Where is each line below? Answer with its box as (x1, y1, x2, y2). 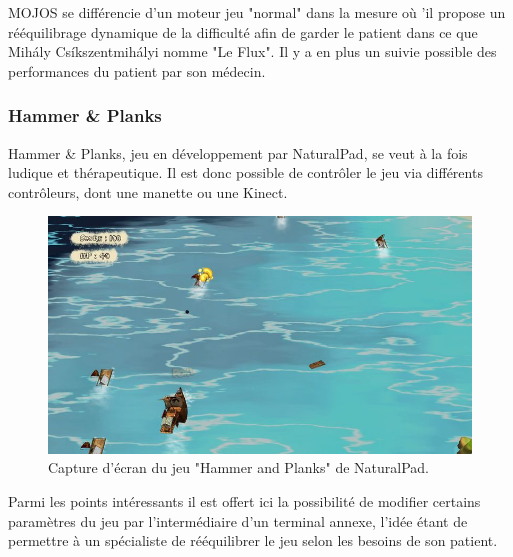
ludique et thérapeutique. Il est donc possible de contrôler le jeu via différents (8, 162, 483, 183)
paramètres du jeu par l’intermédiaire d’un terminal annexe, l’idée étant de (8, 510, 468, 531)
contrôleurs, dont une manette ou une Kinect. (8, 181, 288, 202)
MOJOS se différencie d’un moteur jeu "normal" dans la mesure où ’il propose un (8, 2, 506, 22)
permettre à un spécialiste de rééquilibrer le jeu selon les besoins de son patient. (8, 530, 498, 551)
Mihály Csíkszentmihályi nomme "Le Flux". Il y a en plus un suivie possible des (8, 41, 497, 62)
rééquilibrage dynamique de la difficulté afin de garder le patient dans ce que (8, 21, 478, 42)
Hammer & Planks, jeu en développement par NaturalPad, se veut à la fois (8, 142, 468, 163)
